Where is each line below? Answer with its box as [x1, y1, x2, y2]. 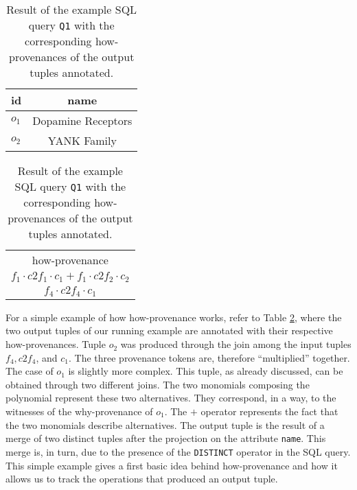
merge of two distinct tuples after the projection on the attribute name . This [5, 431, 326, 445]
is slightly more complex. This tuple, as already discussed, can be [68, 364, 343, 378]
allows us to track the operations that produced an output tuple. [5, 471, 278, 486]
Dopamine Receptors [32, 113, 133, 128]
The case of [5, 364, 54, 378]
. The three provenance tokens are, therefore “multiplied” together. [68, 350, 350, 364]
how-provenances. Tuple [5, 337, 106, 351]
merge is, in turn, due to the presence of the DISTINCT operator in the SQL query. [5, 444, 351, 458]
